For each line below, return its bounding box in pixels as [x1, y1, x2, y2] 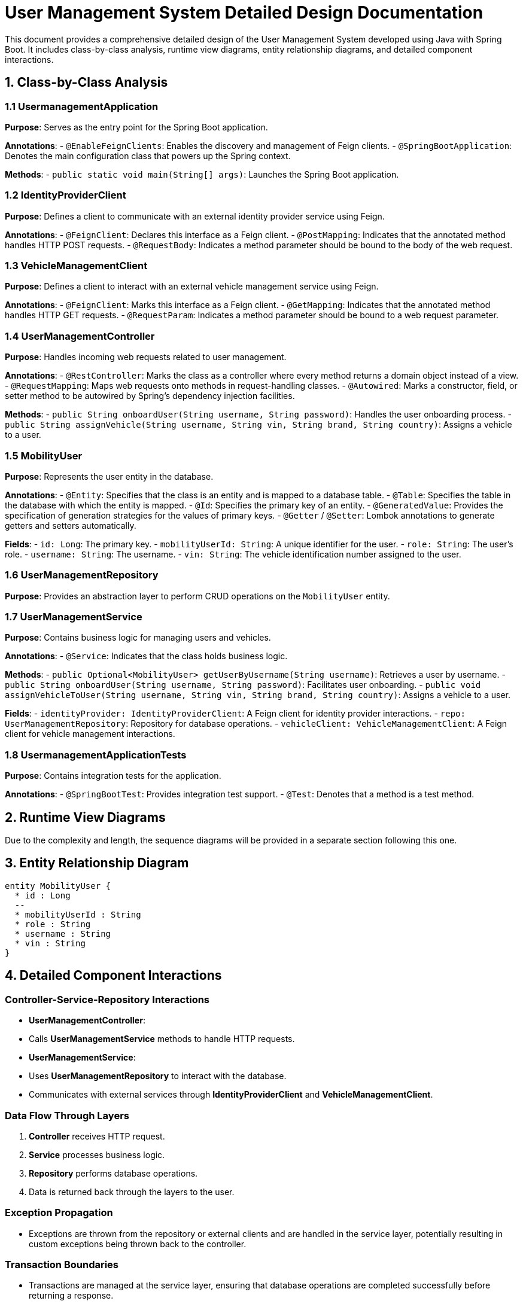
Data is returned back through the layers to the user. [29, 1186, 235, 1197]
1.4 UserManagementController [5, 330, 155, 342]
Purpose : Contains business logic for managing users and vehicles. [5, 632, 271, 643]
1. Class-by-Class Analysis [5, 75, 168, 90]
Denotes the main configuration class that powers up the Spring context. [5, 150, 291, 161]
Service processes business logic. [29, 1149, 165, 1160]
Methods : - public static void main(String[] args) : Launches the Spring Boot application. [5, 169, 399, 179]
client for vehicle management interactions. [5, 729, 175, 739]
